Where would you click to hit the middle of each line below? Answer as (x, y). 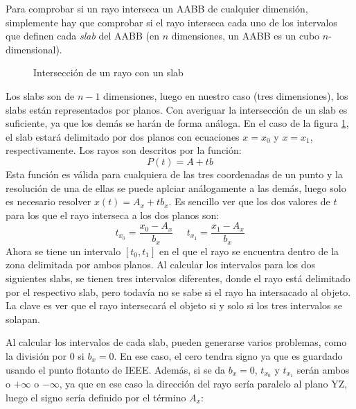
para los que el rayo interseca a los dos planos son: (113, 215)
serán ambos (323, 369)
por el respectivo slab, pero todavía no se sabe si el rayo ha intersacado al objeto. (178, 291)
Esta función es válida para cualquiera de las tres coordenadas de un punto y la (174, 174)
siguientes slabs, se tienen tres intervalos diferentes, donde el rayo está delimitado (178, 278)
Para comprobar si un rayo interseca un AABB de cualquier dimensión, (157, 8)
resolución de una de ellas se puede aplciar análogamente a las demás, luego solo (176, 188)
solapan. (23, 319)
